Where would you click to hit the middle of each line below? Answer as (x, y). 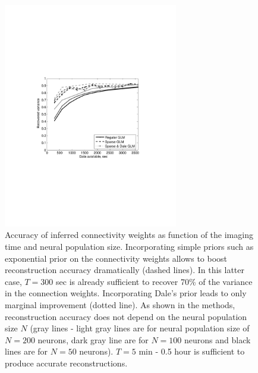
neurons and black (217, 339)
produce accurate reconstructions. (66, 363)
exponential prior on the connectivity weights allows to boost (116, 258)
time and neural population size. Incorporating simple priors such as (129, 247)
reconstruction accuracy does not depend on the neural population (126, 316)
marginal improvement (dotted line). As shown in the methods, (120, 304)
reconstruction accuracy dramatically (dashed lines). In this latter (125, 270)
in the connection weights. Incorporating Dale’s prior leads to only (126, 293)
